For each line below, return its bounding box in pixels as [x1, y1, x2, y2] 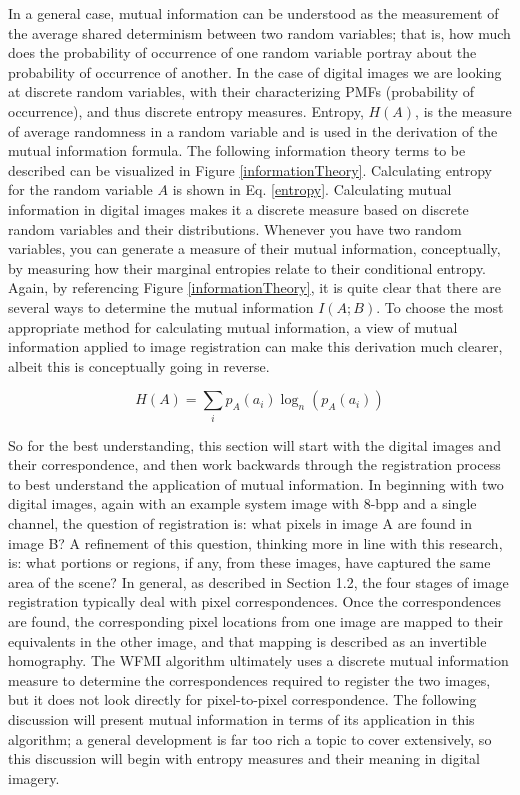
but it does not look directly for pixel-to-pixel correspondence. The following [8, 689, 477, 710]
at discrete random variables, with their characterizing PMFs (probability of [8, 81, 475, 102]
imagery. [8, 767, 60, 788]
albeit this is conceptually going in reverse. [8, 355, 270, 376]
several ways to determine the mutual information [8, 296, 314, 317]
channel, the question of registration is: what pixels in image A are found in [8, 512, 473, 533]
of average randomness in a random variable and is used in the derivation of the [8, 120, 498, 141]
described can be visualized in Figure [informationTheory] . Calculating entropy [8, 159, 493, 180]
